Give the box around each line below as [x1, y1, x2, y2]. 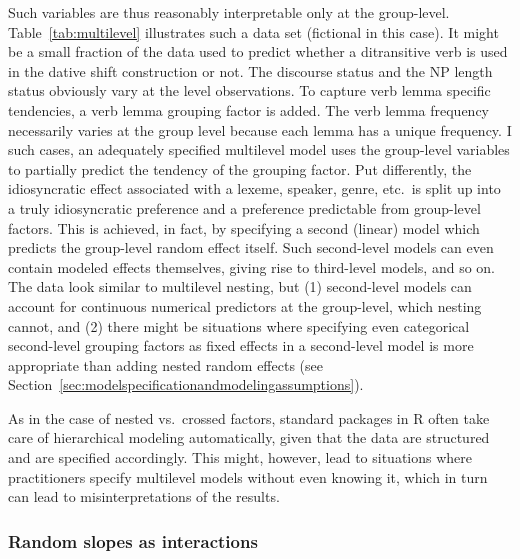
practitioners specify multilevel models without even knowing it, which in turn [8, 466, 488, 487]
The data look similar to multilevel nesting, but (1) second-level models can [8, 276, 472, 297]
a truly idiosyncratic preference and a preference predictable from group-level [8, 197, 481, 218]
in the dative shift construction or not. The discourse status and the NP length [8, 60, 493, 81]
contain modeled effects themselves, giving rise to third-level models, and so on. [8, 256, 495, 277]
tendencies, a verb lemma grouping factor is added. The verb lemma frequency [8, 99, 489, 120]
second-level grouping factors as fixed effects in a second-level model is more [8, 335, 474, 356]
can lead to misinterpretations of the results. [8, 486, 280, 507]
